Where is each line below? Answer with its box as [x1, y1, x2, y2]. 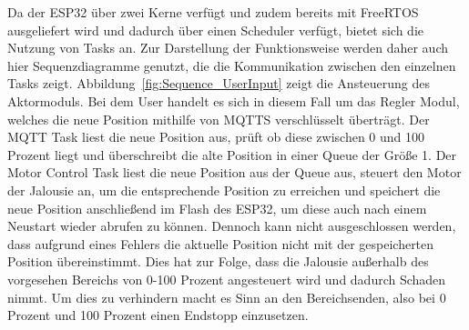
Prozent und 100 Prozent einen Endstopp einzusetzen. [7, 305, 309, 325]
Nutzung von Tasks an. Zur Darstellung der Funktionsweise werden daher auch [7, 38, 448, 57]
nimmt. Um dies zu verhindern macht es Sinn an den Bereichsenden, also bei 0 [7, 287, 446, 306]
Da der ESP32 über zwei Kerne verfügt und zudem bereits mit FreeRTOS [7, 3, 419, 21]
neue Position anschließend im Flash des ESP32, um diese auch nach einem [7, 198, 427, 217]
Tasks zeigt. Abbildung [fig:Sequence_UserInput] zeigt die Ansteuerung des [7, 74, 431, 93]
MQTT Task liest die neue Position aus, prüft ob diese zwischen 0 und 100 [7, 127, 425, 146]
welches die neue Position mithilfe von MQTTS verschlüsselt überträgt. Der [7, 109, 430, 128]
